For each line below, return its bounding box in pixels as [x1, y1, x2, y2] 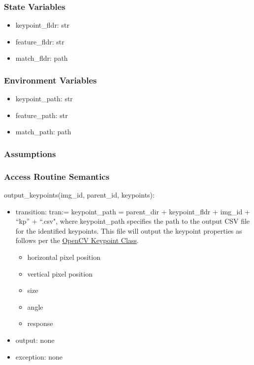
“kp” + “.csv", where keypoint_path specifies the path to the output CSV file [15, 216, 250, 226]
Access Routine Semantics [4, 170, 110, 182]
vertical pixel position [27, 268, 93, 279]
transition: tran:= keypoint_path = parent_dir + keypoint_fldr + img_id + [15, 206, 250, 216]
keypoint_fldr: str [15, 20, 69, 30]
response [27, 318, 53, 328]
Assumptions [4, 147, 56, 160]
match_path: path [15, 126, 71, 137]
